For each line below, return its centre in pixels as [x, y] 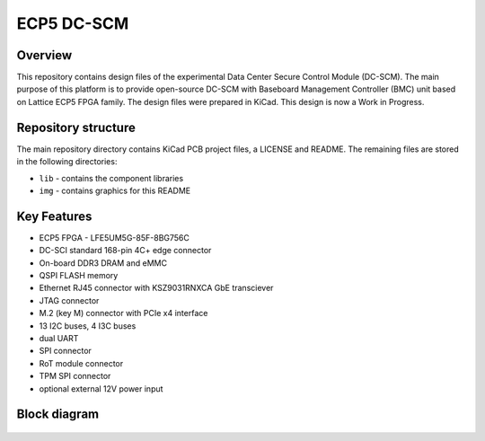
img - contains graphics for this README [115, 190]
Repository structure [76, 127]
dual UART [59, 338]
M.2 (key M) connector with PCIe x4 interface [123, 313]
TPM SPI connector [75, 376]
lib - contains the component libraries [111, 178]
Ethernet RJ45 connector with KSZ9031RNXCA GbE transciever [156, 288]
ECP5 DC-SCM [73, 23]
